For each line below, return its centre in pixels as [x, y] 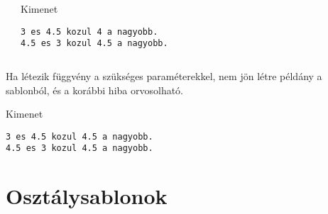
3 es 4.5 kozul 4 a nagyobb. [89, 32]
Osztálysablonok [87, 196]
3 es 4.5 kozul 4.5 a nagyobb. [80, 136]
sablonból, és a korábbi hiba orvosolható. [95, 90]
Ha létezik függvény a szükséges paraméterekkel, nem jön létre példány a [164, 75]
